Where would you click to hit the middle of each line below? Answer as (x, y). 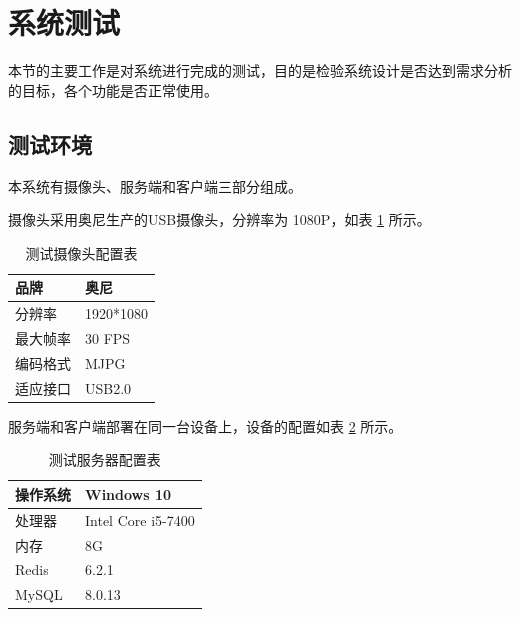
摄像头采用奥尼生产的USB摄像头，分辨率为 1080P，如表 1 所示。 (219, 219)
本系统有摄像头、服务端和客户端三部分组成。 (155, 185)
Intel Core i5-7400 (140, 519)
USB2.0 (108, 387)
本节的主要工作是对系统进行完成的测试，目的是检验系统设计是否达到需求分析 (260, 70)
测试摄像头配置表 (81, 252)
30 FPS (108, 337)
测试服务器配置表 (104, 459)
